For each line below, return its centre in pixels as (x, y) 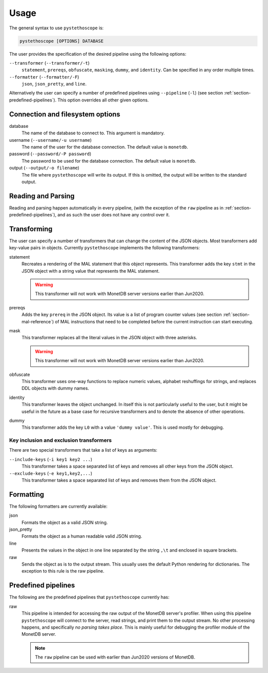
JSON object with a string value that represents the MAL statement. (91, 271)
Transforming (31, 229)
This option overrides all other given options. (103, 100)
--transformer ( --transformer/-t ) (49, 63)
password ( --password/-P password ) (50, 154)
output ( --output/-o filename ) (44, 168)
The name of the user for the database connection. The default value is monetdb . (105, 147)
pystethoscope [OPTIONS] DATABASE (62, 41)
